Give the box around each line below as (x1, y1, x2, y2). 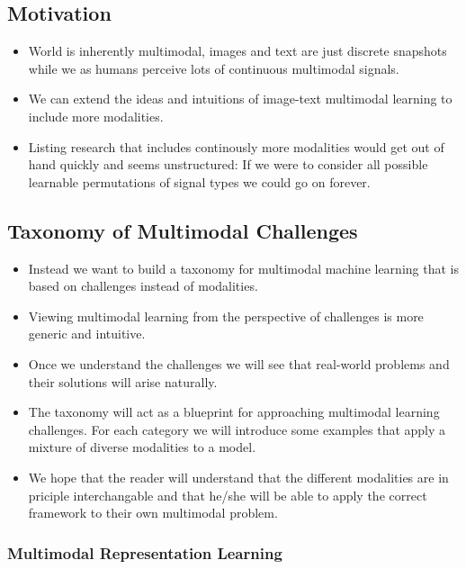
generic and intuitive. (28, 324, 146, 343)
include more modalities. (28, 106, 164, 125)
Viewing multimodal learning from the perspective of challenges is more (28, 306, 424, 325)
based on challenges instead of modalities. (28, 276, 258, 295)
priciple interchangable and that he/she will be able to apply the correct (28, 485, 427, 504)
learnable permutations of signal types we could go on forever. (28, 172, 371, 191)
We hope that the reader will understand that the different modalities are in (28, 467, 449, 486)
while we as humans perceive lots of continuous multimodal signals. (28, 59, 399, 77)
